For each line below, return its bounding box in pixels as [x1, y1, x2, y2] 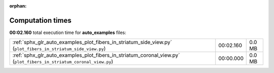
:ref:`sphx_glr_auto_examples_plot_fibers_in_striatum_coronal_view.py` [12, 52, 180, 59]
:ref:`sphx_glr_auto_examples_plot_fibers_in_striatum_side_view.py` [12, 39, 173, 46]
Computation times [9, 16, 72, 25]
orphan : [9, 3, 27, 9]
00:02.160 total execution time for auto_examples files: [9, 29, 126, 35]
